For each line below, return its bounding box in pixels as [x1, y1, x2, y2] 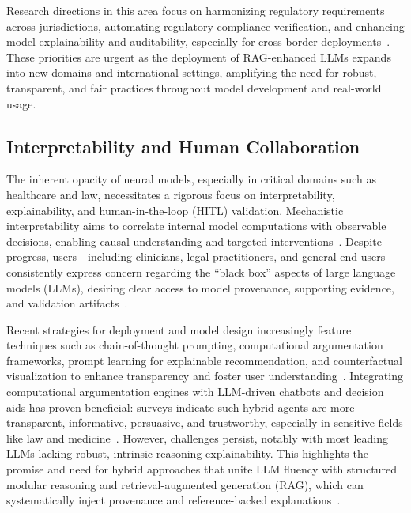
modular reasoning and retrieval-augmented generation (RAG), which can [6, 476, 364, 492]
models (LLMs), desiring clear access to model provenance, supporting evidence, [6, 279, 394, 296]
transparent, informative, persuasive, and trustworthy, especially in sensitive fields [6, 414, 403, 431]
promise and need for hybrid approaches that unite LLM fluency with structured [6, 461, 398, 477]
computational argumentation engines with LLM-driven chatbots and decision [6, 383, 384, 400]
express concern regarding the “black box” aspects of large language [66, 263, 396, 280]
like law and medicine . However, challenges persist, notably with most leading [6, 429, 388, 446]
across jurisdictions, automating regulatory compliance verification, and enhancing [6, 17, 405, 34]
